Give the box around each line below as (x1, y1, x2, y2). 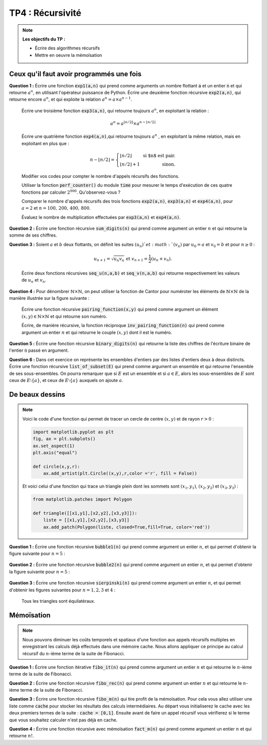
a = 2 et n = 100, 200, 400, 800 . (21, 205, 91, 211)
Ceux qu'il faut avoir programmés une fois (9, 70, 142, 78)
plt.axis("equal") (33, 450, 78, 455)
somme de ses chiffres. (9, 232, 57, 238)
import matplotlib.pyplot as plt (33, 429, 114, 435)
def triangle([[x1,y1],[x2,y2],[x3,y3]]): (33, 510, 137, 516)
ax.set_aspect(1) (33, 443, 75, 449)
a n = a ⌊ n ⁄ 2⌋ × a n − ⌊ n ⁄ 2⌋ (110, 120, 156, 126)
